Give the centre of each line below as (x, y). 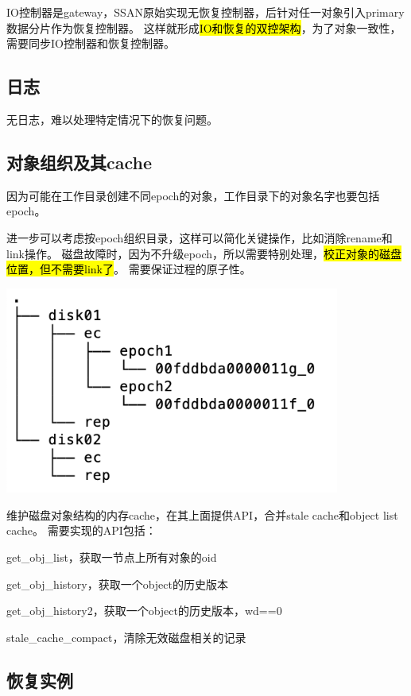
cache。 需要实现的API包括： (81, 530)
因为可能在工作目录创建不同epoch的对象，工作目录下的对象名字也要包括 (193, 195)
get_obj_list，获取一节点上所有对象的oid (112, 557)
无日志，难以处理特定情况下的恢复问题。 (112, 119)
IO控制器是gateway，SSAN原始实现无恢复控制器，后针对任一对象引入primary (205, 12)
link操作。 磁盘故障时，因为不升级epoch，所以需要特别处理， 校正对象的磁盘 (204, 253)
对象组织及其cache (79, 162)
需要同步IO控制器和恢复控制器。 (91, 43)
